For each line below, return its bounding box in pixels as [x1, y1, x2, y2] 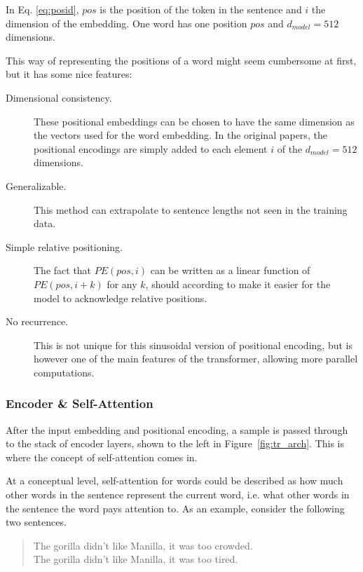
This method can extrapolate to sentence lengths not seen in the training [34, 202, 348, 217]
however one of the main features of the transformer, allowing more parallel [34, 351, 358, 366]
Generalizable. [6, 178, 67, 193]
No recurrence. [6, 314, 69, 329]
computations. [34, 365, 95, 379]
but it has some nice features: [6, 67, 132, 81]
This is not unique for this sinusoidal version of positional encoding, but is [34, 337, 352, 352]
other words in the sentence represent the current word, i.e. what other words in [6, 487, 350, 502]
